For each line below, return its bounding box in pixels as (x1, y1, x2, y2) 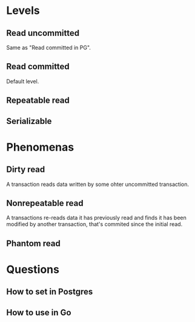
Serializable (6, 116, 52, 126)
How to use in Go (6, 307, 71, 318)
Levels (6, 4, 41, 18)
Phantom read (6, 238, 61, 248)
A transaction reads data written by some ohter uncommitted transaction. (6, 180, 190, 188)
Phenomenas (6, 140, 74, 154)
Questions (6, 262, 59, 276)
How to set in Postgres (6, 287, 93, 297)
